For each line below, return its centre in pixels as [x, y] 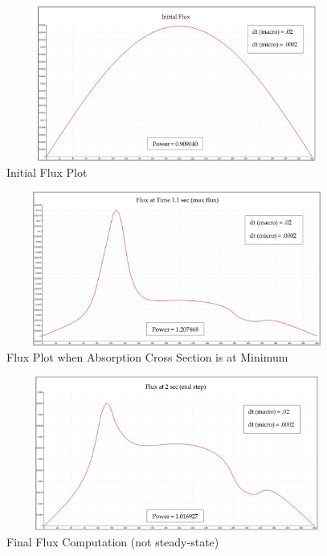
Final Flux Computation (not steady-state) [113, 541]
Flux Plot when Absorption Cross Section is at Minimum [147, 356]
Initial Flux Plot [47, 172]
